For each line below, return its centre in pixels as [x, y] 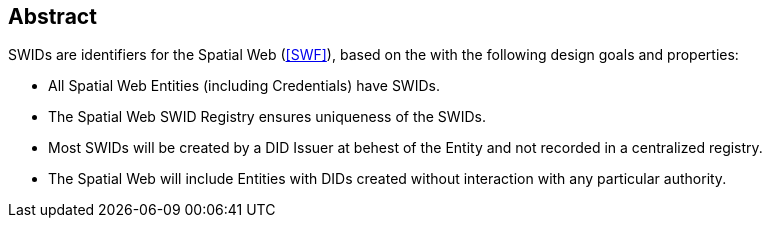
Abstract [52, 16]
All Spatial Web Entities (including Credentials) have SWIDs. [244, 86]
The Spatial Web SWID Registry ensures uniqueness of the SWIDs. [267, 117]
